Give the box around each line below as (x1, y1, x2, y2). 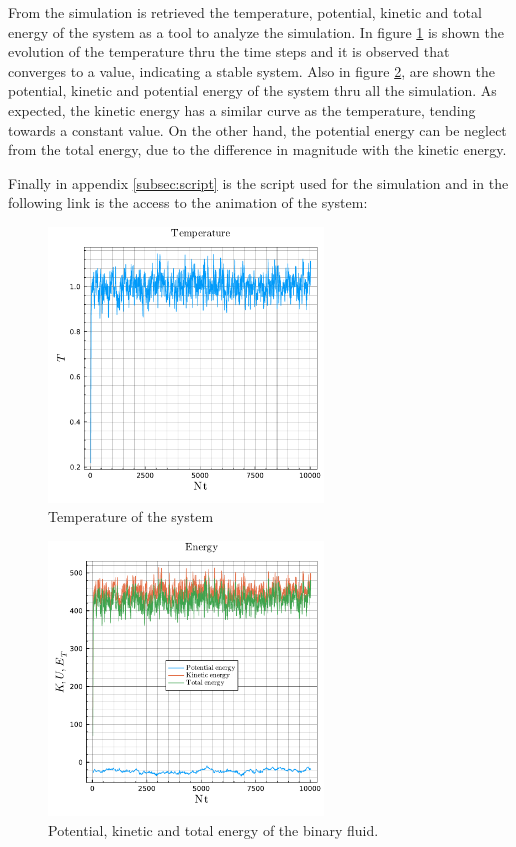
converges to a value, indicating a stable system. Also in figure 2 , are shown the (8, 60, 496, 81)
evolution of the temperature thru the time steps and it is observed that (8, 41, 450, 62)
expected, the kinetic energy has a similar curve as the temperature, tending (8, 99, 476, 120)
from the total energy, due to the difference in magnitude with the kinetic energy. (8, 139, 507, 160)
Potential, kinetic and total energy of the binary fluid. (48, 819, 379, 840)
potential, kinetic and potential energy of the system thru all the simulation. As (8, 80, 497, 101)
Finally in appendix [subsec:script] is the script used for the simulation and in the (8, 172, 509, 193)
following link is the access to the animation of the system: (8, 192, 368, 213)
